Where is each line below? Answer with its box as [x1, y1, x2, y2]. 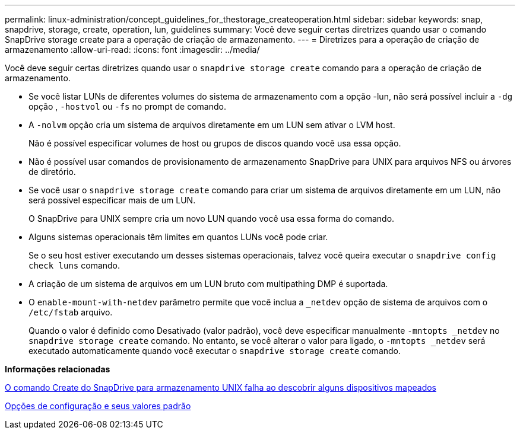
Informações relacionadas [5, 364, 110, 374]
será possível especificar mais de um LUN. [28, 195, 196, 205]
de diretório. [28, 167, 76, 177]
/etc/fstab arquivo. [28, 307, 113, 317]
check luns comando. [28, 260, 121, 270]
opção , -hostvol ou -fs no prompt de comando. [28, 101, 226, 111]
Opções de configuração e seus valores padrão [5, 401, 191, 411]
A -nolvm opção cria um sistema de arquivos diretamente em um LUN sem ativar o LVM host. [28, 120, 395, 130]
